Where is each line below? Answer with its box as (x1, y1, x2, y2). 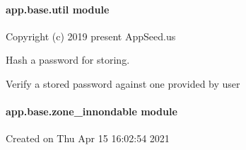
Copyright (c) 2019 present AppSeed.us (6, 28, 176, 43)
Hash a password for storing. (6, 52, 130, 67)
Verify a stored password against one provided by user (6, 76, 240, 91)
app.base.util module (6, 1, 110, 16)
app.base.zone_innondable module (6, 104, 177, 119)
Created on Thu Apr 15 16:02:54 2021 (6, 131, 170, 146)
